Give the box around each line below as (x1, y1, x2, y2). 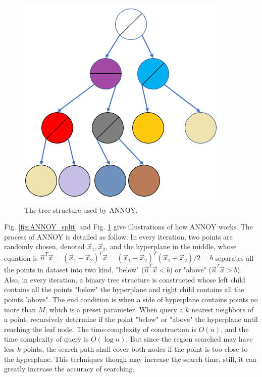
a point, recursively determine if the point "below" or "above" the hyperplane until (4, 314, 258, 324)
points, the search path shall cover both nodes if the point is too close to (23, 343, 248, 354)
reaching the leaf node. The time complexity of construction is (4, 323, 196, 334)
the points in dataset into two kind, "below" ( (4, 264, 144, 275)
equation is (4, 252, 38, 263)
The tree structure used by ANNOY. (24, 204, 138, 215)
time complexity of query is (4, 334, 89, 344)
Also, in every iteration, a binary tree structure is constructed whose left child (4, 274, 245, 285)
